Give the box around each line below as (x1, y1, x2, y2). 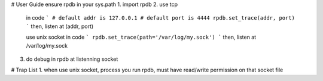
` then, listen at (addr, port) (26, 23, 94, 30)
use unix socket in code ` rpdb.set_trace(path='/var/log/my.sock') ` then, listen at (26, 33, 257, 41)
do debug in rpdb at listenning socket (26, 55, 118, 63)
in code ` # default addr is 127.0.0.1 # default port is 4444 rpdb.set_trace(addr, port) (26, 14, 295, 21)
